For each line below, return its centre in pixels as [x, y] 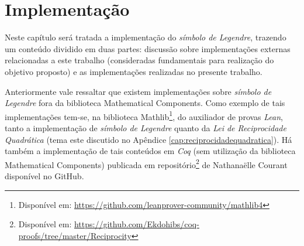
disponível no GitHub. [44, 175]
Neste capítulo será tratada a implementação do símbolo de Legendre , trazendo [146, 37]
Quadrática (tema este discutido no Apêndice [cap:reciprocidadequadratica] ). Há [148, 139]
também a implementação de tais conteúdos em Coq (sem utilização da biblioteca [150, 151]
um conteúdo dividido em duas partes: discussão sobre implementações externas [148, 48]
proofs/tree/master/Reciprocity [75, 235]
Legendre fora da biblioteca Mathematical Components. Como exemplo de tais [145, 103]
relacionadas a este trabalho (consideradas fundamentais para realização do [139, 60]
